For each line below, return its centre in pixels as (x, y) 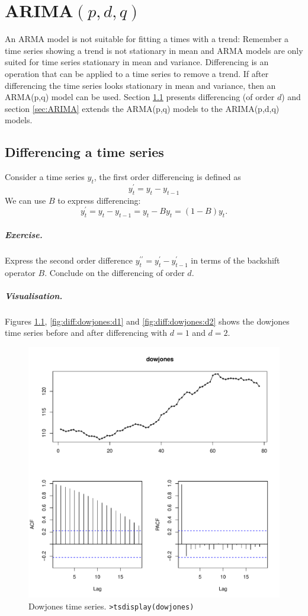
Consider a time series (45, 177)
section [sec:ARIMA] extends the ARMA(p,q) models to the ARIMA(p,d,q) (142, 108)
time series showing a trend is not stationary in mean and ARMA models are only (154, 50)
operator (20, 272)
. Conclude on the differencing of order (115, 272)
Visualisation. (34, 295)
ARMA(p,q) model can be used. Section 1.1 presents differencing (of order (140, 97)
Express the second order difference (69, 260)
